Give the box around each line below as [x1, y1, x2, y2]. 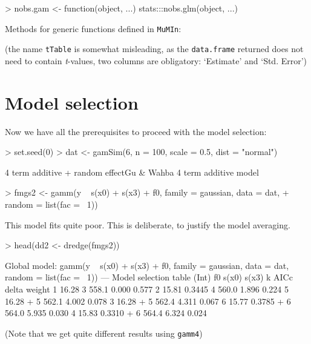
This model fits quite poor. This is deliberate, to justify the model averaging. [5, 218, 290, 231]
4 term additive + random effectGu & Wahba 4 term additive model [5, 165, 259, 178]
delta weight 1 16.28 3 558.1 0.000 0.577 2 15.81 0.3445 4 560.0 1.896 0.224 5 [5, 282, 289, 295]
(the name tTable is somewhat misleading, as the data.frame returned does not [5, 42, 304, 55]
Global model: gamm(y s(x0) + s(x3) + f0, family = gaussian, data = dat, [5, 259, 289, 271]
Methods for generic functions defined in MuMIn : [5, 22, 182, 35]
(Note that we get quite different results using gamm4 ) [5, 326, 203, 339]
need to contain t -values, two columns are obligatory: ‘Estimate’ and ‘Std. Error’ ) [5, 54, 307, 67]
